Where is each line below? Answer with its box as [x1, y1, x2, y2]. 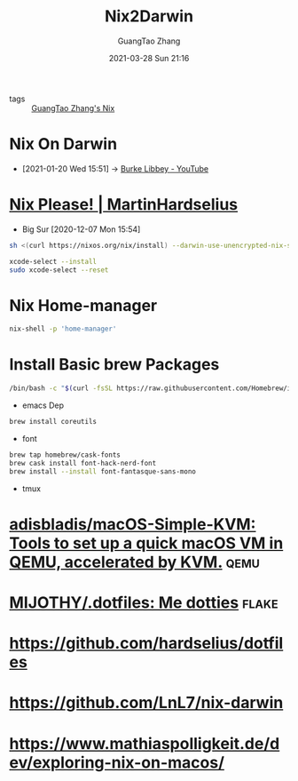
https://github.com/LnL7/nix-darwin [9, 693, 284, 713]
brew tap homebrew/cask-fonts [9, 450, 122, 459]
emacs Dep [21, 400, 65, 410]
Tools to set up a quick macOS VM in [9, 533, 284, 553]
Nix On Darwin [9, 134, 118, 155]
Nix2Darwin [105, 6, 193, 27]
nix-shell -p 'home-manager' [9, 324, 117, 334]
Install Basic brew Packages [9, 355, 220, 375]
